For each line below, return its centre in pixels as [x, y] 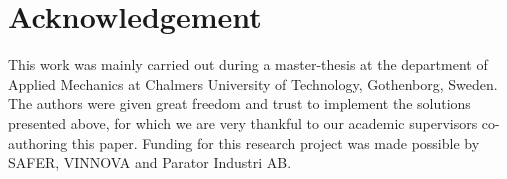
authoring [38, 142]
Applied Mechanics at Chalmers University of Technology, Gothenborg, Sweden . [253, 83]
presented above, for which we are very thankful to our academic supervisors [243, 122]
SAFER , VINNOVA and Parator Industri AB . [150, 162]
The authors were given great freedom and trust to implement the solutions [239, 103]
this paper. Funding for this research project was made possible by [275, 142]
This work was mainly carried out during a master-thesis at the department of [248, 64]
